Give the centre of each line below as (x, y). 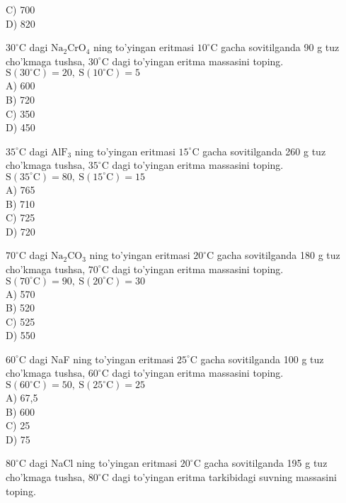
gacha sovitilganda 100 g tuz (262, 359)
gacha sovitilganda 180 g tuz (278, 255)
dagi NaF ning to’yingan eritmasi (102, 359)
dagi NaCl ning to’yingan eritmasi (103, 463)
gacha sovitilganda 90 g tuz (280, 47)
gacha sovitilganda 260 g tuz (264, 151)
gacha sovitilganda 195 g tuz (266, 463)
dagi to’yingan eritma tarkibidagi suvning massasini (224, 477)
